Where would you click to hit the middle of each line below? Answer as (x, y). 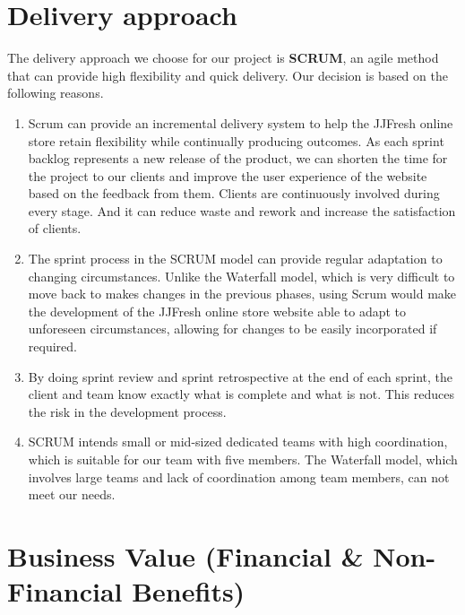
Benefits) (189, 591)
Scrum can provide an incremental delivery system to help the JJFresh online (241, 122)
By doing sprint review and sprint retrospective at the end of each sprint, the (241, 376)
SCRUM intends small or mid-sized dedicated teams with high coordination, (238, 442)
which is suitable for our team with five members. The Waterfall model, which (243, 459)
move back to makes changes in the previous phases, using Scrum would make (242, 294)
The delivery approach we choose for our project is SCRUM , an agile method (223, 58)
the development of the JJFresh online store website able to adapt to (217, 311)
